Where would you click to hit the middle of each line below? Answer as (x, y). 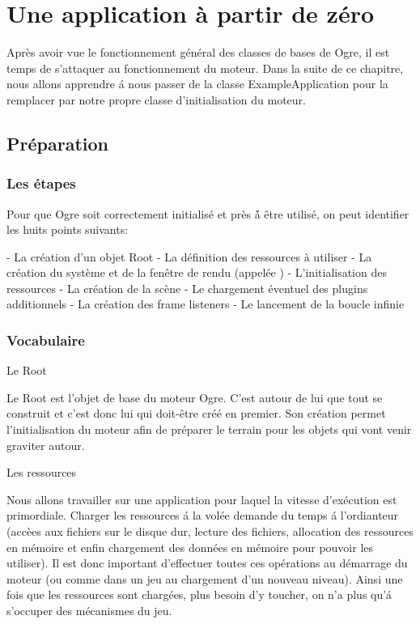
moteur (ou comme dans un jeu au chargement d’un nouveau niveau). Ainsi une (205, 578)
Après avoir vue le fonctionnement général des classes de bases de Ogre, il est (198, 52)
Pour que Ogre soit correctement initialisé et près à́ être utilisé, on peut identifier (208, 213)
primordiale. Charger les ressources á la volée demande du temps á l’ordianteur (203, 515)
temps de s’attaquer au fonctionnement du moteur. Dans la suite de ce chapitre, (205, 68)
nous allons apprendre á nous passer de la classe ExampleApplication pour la (197, 84)
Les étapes (41, 183)
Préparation (57, 143)
